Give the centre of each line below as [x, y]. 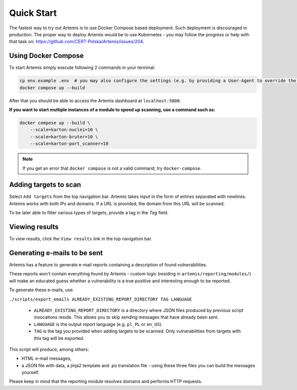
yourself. [30, 373]
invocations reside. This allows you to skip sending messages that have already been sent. [126, 317]
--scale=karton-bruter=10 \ [64, 137]
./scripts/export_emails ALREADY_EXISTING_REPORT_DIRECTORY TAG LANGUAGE [101, 299]
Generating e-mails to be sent [56, 253]
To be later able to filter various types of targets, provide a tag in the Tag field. [89, 213]
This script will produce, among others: [49, 349]
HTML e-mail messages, [47, 358]
